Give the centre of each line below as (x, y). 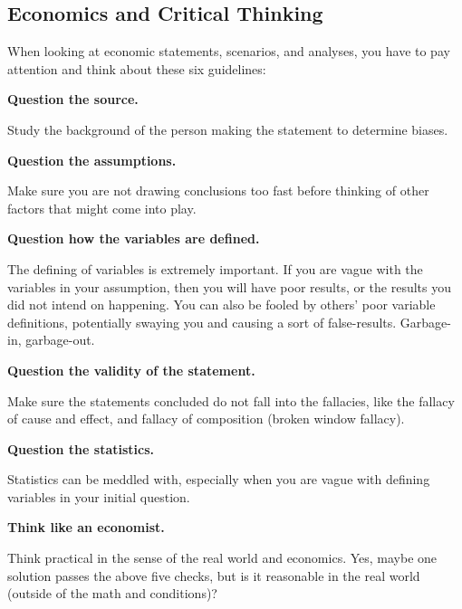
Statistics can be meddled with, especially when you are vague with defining (219, 479)
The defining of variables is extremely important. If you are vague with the (215, 268)
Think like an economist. (86, 527)
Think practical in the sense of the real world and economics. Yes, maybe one (222, 558)
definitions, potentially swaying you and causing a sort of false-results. (202, 322)
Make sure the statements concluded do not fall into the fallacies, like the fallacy (231, 400)
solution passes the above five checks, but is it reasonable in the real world (214, 575)
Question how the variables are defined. (134, 238)
